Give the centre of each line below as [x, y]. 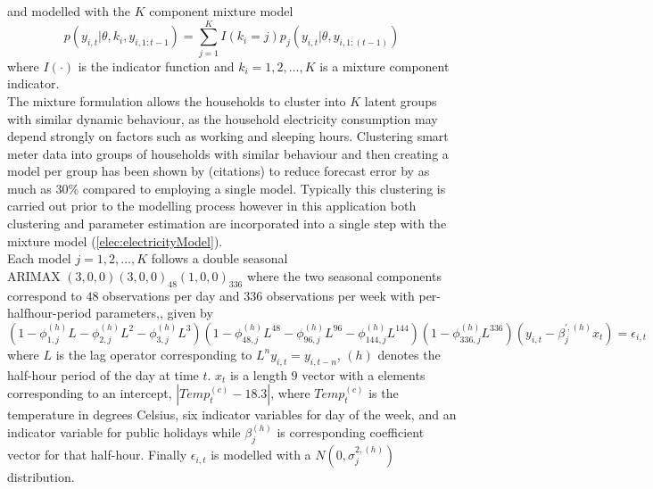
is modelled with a [261, 455]
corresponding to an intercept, [90, 393]
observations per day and [171, 295]
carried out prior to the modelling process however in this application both [212, 206]
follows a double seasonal [219, 258]
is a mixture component [384, 66]
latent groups [401, 100]
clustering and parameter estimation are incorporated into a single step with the [227, 224]
